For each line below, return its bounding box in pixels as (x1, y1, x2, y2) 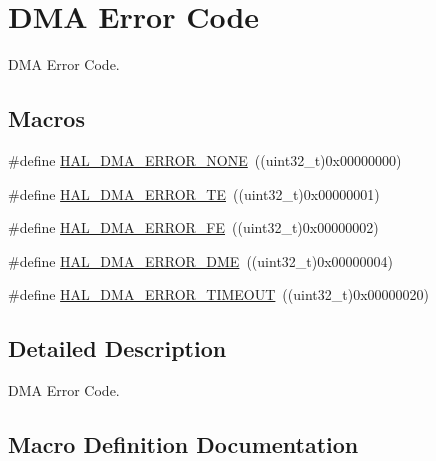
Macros (8, 103, 85, 134)
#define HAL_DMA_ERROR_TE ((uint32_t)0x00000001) (8, 183, 380, 204)
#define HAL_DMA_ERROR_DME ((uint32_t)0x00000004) (8, 250, 394, 271)
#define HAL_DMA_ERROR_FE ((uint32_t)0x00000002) (8, 217, 379, 238)
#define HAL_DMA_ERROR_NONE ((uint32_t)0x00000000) (8, 149, 402, 170)
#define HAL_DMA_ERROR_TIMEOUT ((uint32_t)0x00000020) (8, 284, 430, 305)
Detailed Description (8, 333, 227, 364)
